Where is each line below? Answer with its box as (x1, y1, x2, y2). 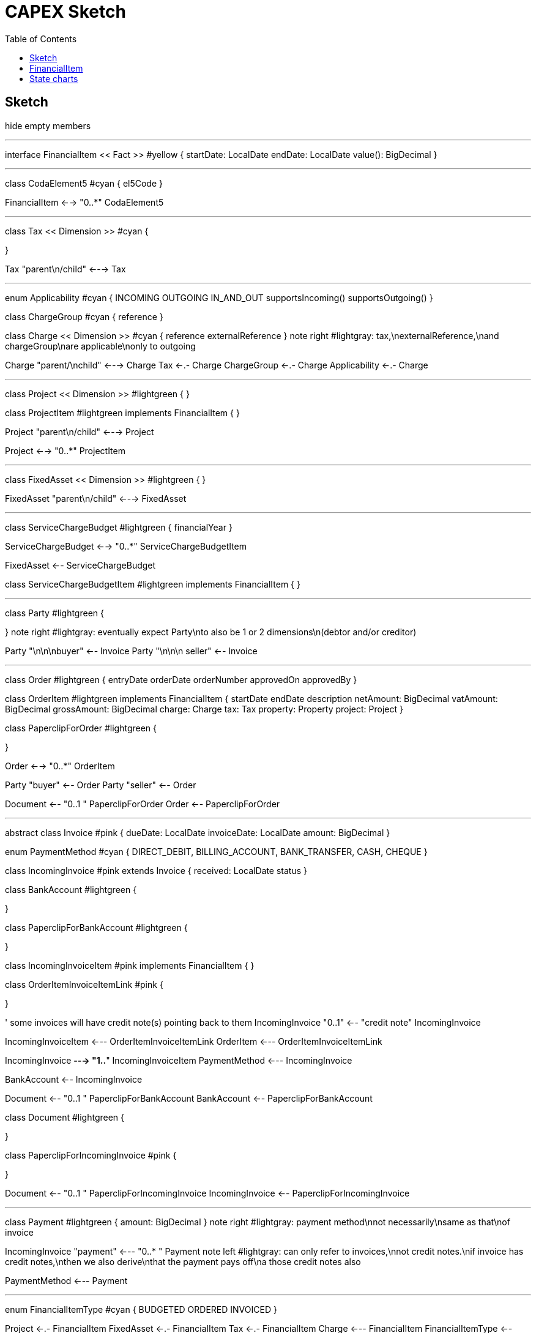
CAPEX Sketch (5, 1, 126, 22)
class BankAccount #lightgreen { (5, 884, 137, 895)
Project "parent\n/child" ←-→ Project (5, 426, 154, 437)
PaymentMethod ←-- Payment (5, 1275, 128, 1286)
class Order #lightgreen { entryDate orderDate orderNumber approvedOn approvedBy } (5, 674, 357, 685)
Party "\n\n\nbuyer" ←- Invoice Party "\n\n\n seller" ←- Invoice (5, 645, 258, 656)
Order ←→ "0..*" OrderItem (5, 760, 115, 771)
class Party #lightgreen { (5, 607, 104, 618)
